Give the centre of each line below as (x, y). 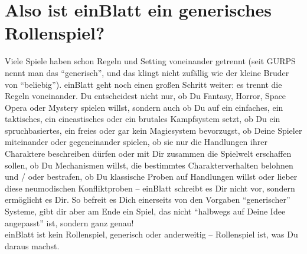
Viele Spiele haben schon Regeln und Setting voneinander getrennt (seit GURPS (150, 61)
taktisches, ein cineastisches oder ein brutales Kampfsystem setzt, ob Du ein (143, 119)
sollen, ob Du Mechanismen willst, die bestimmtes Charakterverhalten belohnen (149, 165)
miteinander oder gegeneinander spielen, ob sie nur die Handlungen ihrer (136, 142)
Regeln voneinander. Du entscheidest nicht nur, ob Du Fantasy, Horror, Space (146, 96)
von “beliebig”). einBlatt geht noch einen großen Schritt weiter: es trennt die (143, 84)
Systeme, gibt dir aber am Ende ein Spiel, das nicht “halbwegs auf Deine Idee (145, 211)
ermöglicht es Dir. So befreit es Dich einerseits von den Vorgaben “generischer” (148, 199)
